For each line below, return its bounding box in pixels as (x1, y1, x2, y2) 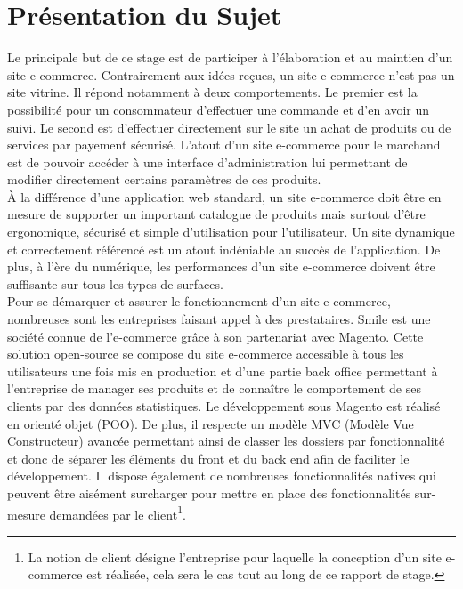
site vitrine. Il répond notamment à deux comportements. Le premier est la (7, 83, 418, 101)
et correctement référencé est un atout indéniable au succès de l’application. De (7, 239, 441, 258)
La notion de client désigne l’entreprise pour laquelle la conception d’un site (28, 547, 442, 566)
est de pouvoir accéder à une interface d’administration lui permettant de (7, 152, 408, 171)
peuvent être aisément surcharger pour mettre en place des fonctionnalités (7, 483, 411, 502)
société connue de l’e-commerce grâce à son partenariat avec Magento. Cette (7, 327, 424, 345)
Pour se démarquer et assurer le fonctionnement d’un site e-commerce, (7, 292, 391, 311)
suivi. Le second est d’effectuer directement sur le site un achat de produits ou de (7, 117, 451, 136)
